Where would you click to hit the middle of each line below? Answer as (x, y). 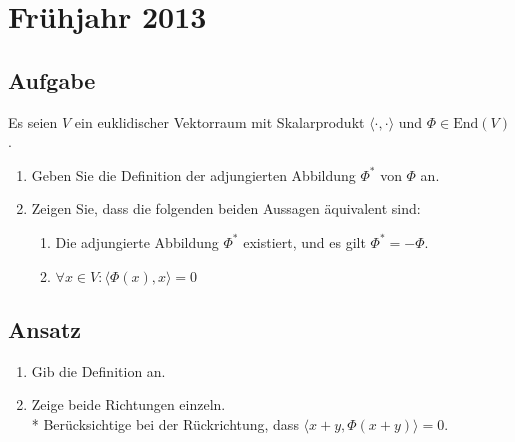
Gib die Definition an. (98, 370)
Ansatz (45, 328)
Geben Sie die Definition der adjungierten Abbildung (193, 174)
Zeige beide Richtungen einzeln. (128, 404)
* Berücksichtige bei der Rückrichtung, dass (165, 423)
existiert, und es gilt (304, 241)
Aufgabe (52, 79)
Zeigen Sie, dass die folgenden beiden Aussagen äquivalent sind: (226, 208)
